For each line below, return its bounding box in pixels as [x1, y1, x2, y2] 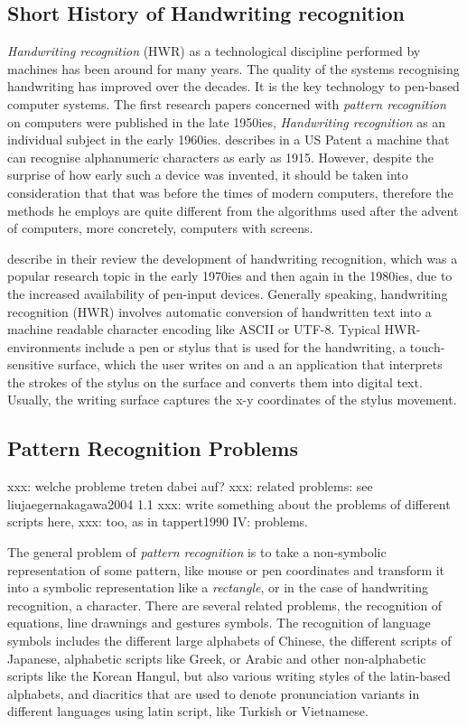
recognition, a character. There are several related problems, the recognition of [7, 595, 443, 614]
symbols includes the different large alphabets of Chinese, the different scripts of [7, 631, 452, 650]
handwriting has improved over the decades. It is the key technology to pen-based [7, 77, 460, 96]
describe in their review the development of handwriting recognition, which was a [7, 248, 458, 267]
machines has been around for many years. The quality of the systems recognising [7, 59, 460, 78]
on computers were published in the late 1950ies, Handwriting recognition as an [7, 112, 446, 131]
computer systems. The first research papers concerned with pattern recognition [7, 94, 446, 113]
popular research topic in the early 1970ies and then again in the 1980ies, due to [7, 266, 453, 285]
